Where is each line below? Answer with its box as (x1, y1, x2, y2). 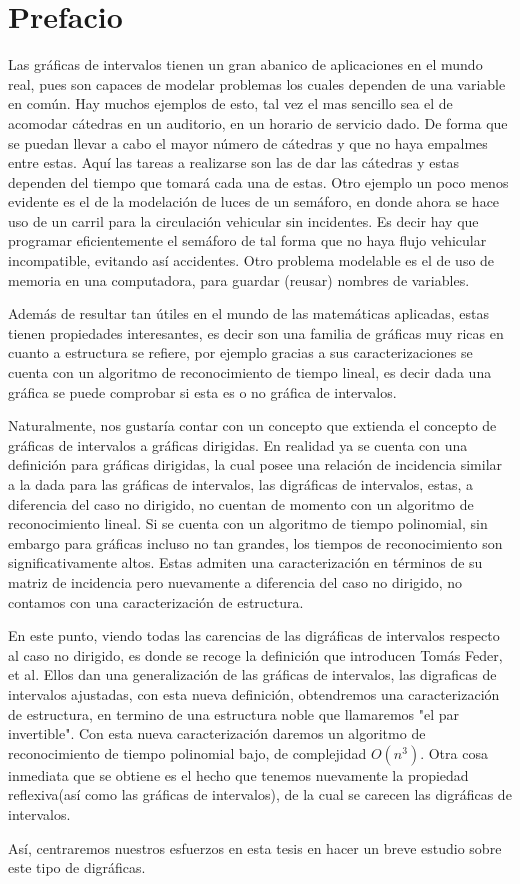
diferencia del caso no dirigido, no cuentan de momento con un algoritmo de (8, 493, 474, 514)
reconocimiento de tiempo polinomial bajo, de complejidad (8, 742, 367, 763)
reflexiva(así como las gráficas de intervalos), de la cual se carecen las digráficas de (8, 784, 512, 805)
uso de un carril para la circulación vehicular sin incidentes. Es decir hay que (8, 210, 479, 231)
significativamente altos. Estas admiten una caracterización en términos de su (8, 552, 483, 573)
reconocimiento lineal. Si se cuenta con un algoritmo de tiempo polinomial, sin (8, 513, 488, 534)
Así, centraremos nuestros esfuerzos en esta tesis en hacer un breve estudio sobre (8, 837, 502, 858)
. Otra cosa (420, 742, 488, 763)
